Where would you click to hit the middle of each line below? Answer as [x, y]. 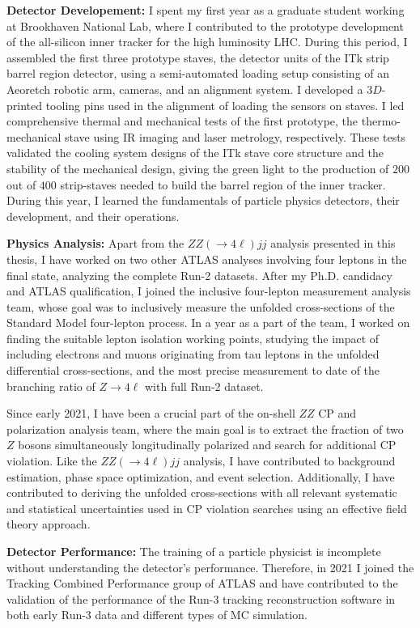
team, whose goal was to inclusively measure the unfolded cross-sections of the [201, 306]
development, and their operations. [93, 216]
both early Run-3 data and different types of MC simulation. [157, 615]
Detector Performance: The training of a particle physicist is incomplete [194, 551]
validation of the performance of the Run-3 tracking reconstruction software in [201, 598]
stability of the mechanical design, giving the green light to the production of [198, 168]
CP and [337, 413]
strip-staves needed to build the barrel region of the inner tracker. [223, 184]
